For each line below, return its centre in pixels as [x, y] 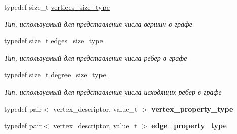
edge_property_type [189, 126]
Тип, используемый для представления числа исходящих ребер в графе [113, 91]
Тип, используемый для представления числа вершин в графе [98, 24]
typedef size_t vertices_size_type [57, 7]
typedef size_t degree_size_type [55, 75]
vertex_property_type [192, 108]
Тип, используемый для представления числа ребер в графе [96, 57]
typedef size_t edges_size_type [54, 41]
